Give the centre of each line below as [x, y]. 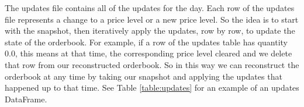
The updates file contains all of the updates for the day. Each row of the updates [150, 8]
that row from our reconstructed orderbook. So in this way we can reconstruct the [152, 64]
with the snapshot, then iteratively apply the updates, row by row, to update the [150, 31]
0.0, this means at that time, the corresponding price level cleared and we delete [148, 53]
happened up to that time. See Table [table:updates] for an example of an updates [152, 88]
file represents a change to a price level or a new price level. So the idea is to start [152, 19]
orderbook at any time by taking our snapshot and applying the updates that [144, 76]
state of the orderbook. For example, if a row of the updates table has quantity [146, 42]
